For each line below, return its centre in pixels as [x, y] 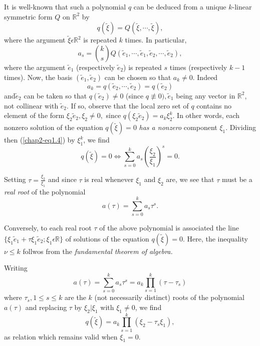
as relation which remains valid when [61, 336]
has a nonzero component [178, 127]
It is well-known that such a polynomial [65, 6]
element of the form [34, 115]
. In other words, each [206, 115]
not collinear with [31, 105]
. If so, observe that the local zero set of [128, 105]
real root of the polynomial [45, 191]
